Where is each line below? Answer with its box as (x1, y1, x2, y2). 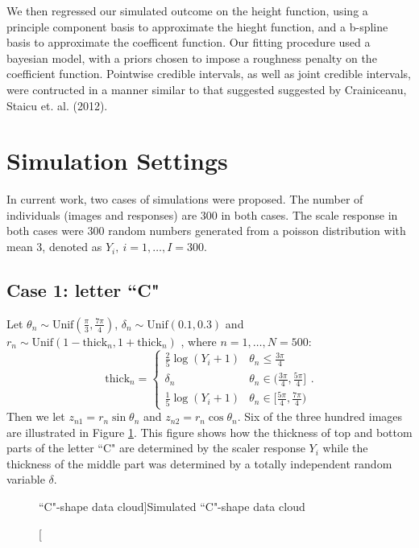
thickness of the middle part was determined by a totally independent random (6, 455, 392, 472)
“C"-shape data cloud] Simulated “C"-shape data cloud (39, 498, 305, 515)
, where (180, 332, 217, 349)
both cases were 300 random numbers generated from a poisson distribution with (6, 222, 406, 239)
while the (322, 439, 368, 456)
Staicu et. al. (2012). (6, 97, 108, 113)
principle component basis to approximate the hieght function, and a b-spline (6, 18, 388, 35)
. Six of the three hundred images (237, 408, 403, 425)
